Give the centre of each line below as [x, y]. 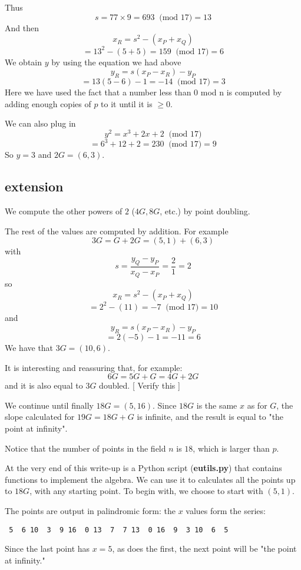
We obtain [24, 62]
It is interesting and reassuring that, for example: [94, 367]
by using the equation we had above [116, 62]
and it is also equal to [44, 385]
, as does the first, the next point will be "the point [204, 549]
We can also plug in [40, 123]
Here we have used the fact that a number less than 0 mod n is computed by [143, 92]
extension [34, 186]
